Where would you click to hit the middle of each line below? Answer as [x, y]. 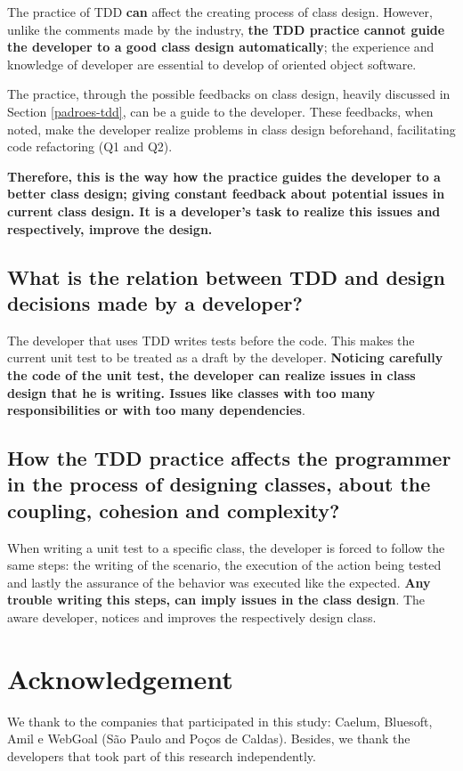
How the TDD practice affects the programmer [229, 458]
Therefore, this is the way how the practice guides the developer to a [224, 176]
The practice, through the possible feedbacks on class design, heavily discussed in [229, 94]
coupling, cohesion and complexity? [174, 510]
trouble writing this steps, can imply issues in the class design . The [216, 600]
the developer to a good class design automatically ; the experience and [221, 47]
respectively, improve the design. [110, 228]
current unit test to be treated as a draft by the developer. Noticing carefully [225, 357]
